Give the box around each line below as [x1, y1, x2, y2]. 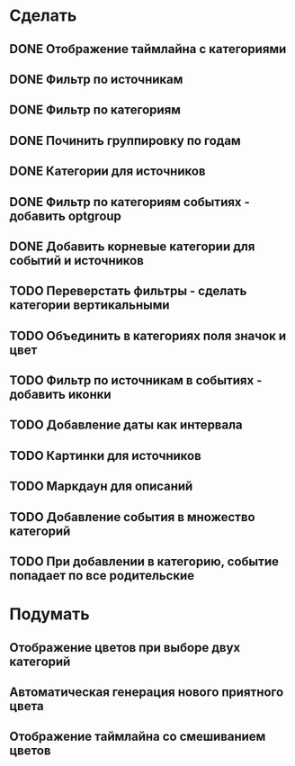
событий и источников [9, 253, 144, 268]
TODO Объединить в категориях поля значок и [9, 328, 287, 343]
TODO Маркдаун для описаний [9, 479, 193, 494]
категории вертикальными [9, 298, 170, 313]
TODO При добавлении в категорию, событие [9, 554, 280, 570]
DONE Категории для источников [9, 164, 206, 179]
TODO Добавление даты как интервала [9, 418, 243, 433]
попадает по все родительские [9, 568, 195, 583]
